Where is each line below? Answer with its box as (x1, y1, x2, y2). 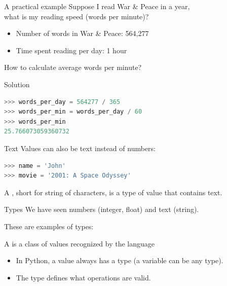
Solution (4, 79, 30, 89)
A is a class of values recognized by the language (4, 238, 155, 248)
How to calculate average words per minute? (4, 62, 142, 73)
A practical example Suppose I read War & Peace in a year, (4, 1, 190, 11)
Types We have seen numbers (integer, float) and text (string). (4, 204, 199, 214)
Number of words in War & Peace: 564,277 (16, 28, 149, 39)
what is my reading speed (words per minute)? (4, 11, 149, 21)
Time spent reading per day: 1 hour (16, 45, 127, 55)
